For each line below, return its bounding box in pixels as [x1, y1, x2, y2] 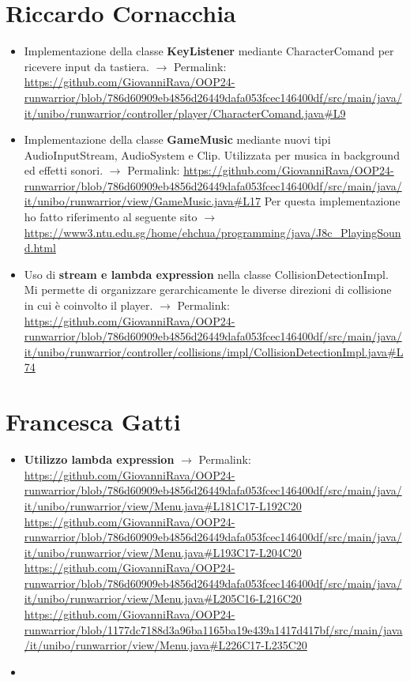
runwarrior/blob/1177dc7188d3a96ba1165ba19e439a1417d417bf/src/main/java [24, 621, 403, 638]
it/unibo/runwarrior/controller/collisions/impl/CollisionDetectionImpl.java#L [24, 343, 404, 359]
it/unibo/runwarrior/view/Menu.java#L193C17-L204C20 [24, 544, 302, 560]
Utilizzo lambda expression [24, 451, 175, 468]
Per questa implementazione [264, 193, 401, 209]
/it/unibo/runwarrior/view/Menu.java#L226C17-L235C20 [24, 637, 307, 653]
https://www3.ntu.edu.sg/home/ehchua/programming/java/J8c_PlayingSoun [24, 224, 401, 240]
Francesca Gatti [6, 405, 181, 438]
